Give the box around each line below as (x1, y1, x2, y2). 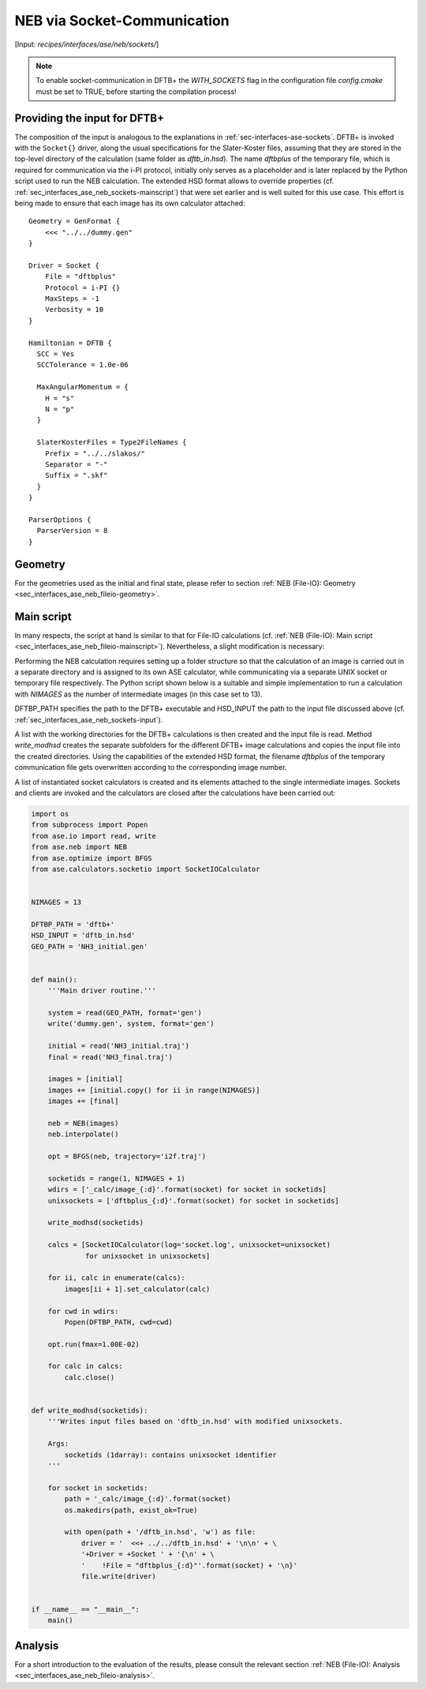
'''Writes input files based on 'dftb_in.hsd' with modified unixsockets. (47, 1417, 343, 1426)
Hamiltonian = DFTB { (28, 338, 112, 347)
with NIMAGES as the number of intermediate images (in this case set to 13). (14, 689, 263, 699)
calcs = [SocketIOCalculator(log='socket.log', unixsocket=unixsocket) (47, 1240, 331, 1249)
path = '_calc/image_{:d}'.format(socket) (64, 1495, 232, 1503)
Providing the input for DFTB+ (14, 111, 165, 125)
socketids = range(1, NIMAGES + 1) (47, 1173, 185, 1183)
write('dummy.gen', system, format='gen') (47, 1019, 215, 1028)
